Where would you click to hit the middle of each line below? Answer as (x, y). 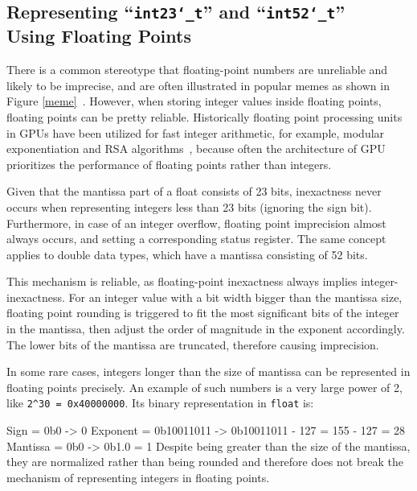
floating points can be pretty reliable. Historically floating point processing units (204, 116)
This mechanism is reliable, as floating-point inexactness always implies (182, 281)
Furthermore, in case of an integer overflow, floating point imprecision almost (196, 223)
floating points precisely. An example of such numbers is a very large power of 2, (204, 387)
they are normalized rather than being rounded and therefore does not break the (205, 462)
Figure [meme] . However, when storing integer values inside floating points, (194, 101)
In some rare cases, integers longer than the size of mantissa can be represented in (208, 371)
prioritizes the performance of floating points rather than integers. (169, 164)
